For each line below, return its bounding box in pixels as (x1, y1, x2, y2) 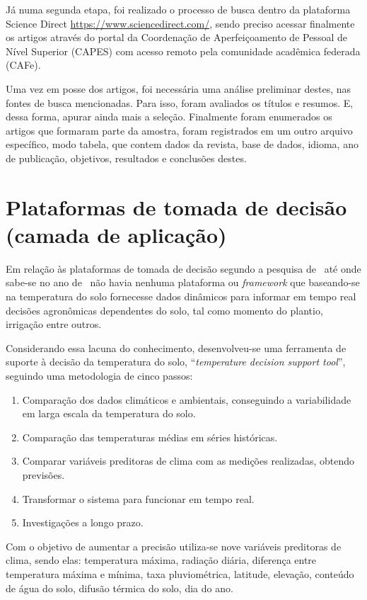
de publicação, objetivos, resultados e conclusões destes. (6, 150, 247, 165)
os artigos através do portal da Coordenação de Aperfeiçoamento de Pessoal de (6, 30, 347, 45)
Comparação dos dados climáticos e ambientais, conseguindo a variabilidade (22, 392, 351, 407)
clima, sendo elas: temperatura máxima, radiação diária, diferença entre (6, 553, 317, 567)
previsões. (22, 467, 65, 482)
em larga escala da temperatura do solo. (22, 406, 196, 421)
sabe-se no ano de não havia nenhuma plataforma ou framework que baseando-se (6, 275, 360, 290)
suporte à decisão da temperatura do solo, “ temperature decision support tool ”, (6, 354, 346, 369)
